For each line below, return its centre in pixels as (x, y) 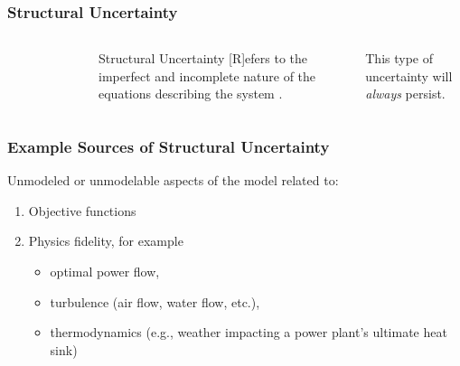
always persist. (405, 94)
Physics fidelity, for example (106, 241)
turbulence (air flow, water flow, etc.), (155, 301)
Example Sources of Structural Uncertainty (169, 146)
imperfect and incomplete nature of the (207, 75)
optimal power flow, (105, 271)
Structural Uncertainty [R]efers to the (203, 58)
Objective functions (82, 210)
